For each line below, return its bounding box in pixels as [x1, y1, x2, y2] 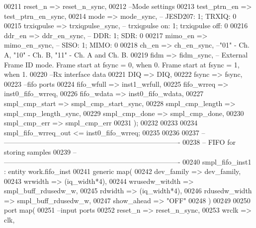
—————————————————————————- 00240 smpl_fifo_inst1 [4, 156, 252, 167]
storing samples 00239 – [4, 146, 77, 157]
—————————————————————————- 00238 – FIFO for [4, 137, 236, 147]
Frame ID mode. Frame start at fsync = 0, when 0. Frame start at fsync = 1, [4, 59, 240, 69]
